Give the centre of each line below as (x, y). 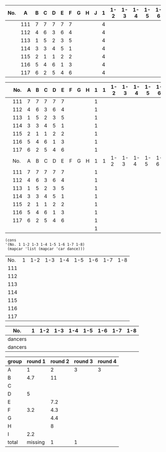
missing (36, 442)
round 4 (107, 361)
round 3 (83, 361)
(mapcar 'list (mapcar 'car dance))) (46, 249)
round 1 (36, 361)
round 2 (60, 361)
